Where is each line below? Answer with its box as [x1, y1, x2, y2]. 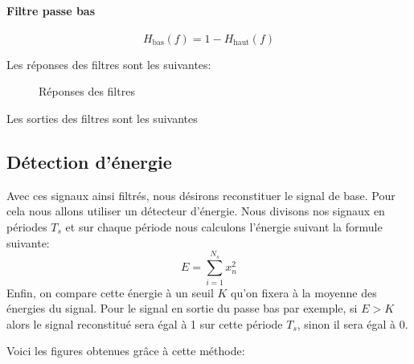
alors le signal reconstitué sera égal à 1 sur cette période [6, 315, 283, 332]
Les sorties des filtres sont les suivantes [6, 109, 198, 126]
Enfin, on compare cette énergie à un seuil [6, 284, 214, 301]
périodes [6, 218, 47, 235]
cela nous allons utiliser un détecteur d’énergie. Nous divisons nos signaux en [6, 202, 385, 219]
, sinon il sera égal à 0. [297, 315, 408, 332]
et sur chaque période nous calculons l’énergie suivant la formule [65, 218, 383, 235]
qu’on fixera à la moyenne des [231, 284, 377, 301]
